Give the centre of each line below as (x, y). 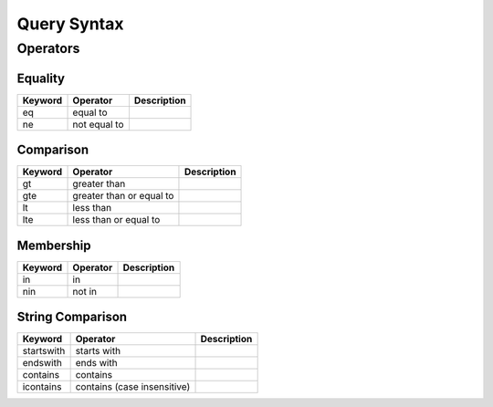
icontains (42, 387)
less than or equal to (116, 220)
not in (85, 291)
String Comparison (72, 317)
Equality (41, 78)
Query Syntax (70, 24)
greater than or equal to (123, 196)
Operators (48, 48)
